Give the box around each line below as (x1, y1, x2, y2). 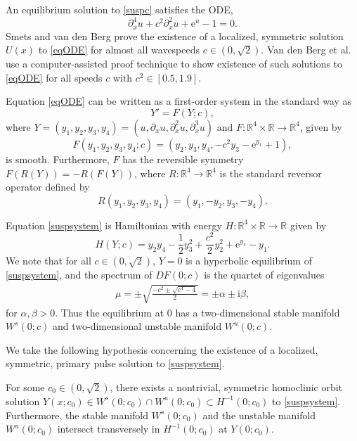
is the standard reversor (219, 165, 322, 180)
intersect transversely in (57, 421, 160, 436)
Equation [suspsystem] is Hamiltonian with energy (6, 217, 222, 232)
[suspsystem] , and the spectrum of (6, 267, 152, 282)
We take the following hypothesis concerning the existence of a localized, (6, 342, 318, 357)
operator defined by (6, 179, 90, 194)
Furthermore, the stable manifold (6, 407, 149, 422)
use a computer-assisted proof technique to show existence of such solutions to (6, 56, 343, 71)
